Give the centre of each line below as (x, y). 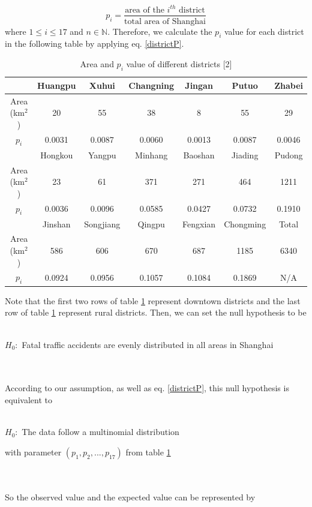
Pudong (289, 154)
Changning (151, 85)
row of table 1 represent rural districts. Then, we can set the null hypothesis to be (156, 312)
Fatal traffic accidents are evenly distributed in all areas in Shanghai (148, 344)
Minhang (151, 154)
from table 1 (148, 451)
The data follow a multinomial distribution (100, 432)
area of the (145, 10)
